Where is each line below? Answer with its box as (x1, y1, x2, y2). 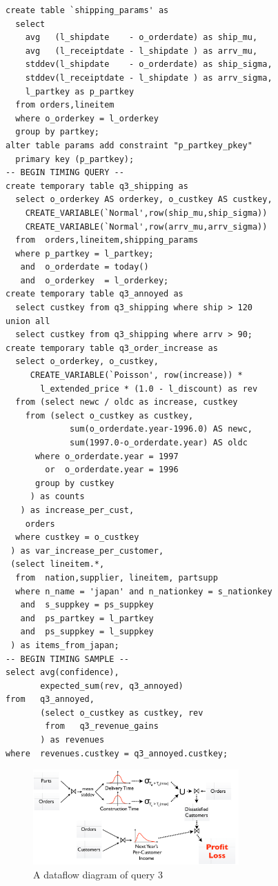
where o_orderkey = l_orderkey (15, 113, 159, 123)
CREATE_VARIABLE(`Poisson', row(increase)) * (30, 370, 243, 381)
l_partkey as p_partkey (25, 86, 135, 97)
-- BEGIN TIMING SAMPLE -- (6, 654, 129, 664)
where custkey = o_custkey (15, 532, 139, 543)
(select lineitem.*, (10, 559, 105, 570)
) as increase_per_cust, (20, 505, 135, 515)
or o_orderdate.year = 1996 (45, 465, 179, 475)
